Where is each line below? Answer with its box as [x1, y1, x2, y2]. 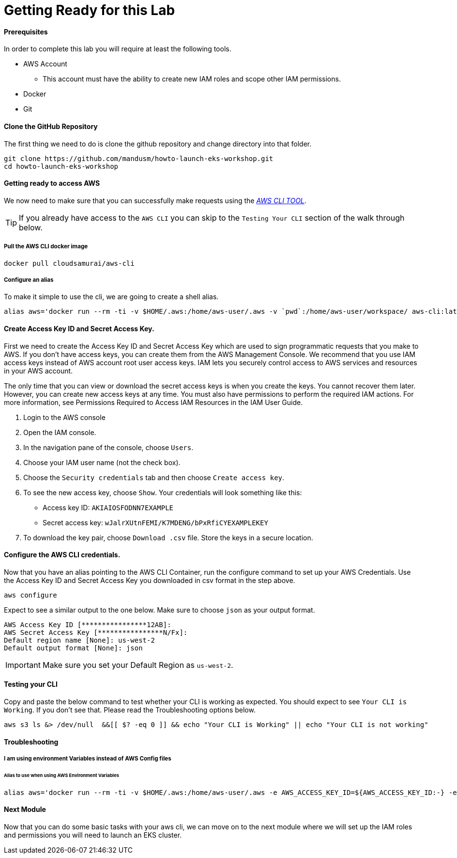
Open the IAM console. [23, 428, 96, 437]
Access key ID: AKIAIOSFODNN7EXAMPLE [43, 503, 174, 512]
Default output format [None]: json [4, 644, 143, 652]
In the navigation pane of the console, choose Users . [23, 443, 194, 452]
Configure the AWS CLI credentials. [4, 550, 121, 559]
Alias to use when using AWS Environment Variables [4, 772, 119, 778]
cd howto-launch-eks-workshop [4, 162, 119, 170]
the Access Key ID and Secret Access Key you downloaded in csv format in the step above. [4, 576, 295, 584]
